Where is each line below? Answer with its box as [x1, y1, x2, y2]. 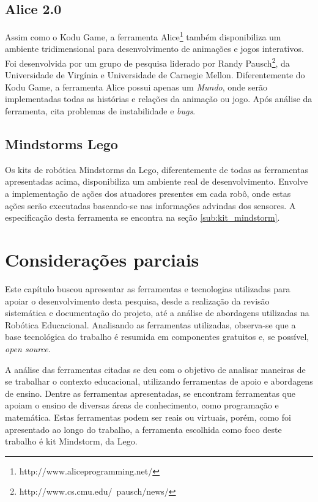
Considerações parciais [5, 247, 199, 272]
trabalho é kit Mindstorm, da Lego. [5, 435, 138, 448]
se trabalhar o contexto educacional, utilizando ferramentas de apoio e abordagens [5, 375, 313, 388]
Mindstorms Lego [5, 135, 118, 153]
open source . [5, 342, 51, 355]
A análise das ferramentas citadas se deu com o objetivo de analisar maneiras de [5, 363, 306, 375]
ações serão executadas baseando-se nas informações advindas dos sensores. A [5, 199, 296, 212]
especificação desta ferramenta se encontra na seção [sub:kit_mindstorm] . [5, 211, 280, 224]
